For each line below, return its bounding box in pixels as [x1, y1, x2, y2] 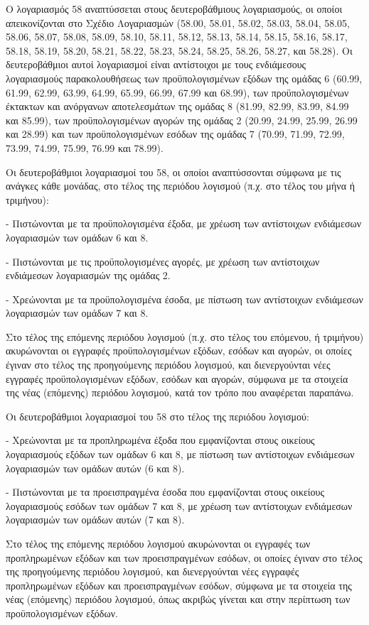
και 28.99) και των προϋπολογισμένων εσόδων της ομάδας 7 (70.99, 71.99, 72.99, [6, 126, 345, 141]
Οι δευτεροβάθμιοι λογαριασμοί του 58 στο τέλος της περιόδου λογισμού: [6, 408, 309, 423]
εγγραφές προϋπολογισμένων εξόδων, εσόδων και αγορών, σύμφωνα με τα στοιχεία [6, 371, 348, 386]
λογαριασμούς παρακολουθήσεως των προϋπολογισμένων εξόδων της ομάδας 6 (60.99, [6, 70, 363, 85]
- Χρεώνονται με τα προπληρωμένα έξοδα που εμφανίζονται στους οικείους [6, 433, 315, 447]
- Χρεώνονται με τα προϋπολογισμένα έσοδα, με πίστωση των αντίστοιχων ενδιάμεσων [6, 291, 363, 306]
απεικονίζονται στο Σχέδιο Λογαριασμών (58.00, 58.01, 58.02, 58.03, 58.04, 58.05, [6, 15, 350, 30]
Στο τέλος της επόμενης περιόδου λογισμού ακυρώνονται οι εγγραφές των [6, 536, 311, 550]
